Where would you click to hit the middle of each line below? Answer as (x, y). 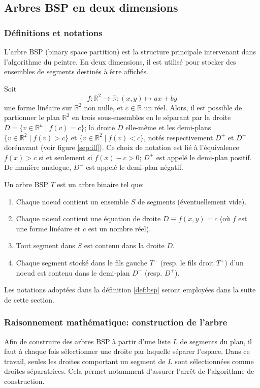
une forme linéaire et (48, 228)
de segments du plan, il (216, 341)
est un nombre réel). (120, 228)
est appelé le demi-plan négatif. (135, 167)
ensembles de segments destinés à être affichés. (76, 71)
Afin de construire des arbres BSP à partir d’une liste (87, 341)
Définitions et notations (53, 32)
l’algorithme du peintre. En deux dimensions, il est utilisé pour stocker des (120, 61)
